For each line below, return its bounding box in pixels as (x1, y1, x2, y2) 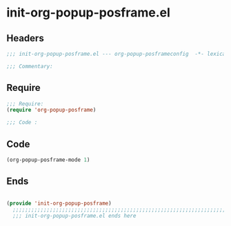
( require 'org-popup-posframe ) (6, 107, 97, 114)
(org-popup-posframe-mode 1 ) (6, 156, 90, 163)
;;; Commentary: (6, 63, 53, 70)
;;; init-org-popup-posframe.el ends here (12, 212, 137, 220)
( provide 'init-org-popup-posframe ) (6, 200, 112, 207)
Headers (6, 32, 44, 44)
